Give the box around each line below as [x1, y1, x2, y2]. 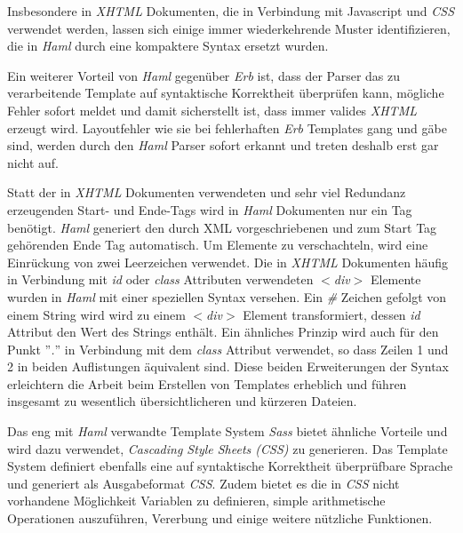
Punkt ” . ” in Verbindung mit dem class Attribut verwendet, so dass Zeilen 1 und [7, 339, 449, 358]
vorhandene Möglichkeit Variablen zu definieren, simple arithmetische [7, 491, 386, 510]
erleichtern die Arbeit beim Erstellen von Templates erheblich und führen [7, 374, 407, 393]
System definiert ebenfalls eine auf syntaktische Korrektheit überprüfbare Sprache [7, 457, 453, 475]
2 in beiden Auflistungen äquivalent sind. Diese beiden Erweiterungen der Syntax [7, 357, 450, 376]
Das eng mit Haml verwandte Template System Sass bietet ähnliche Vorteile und [7, 422, 448, 441]
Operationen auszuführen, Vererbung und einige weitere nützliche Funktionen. [7, 509, 433, 528]
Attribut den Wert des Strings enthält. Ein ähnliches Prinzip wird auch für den [7, 322, 439, 341]
